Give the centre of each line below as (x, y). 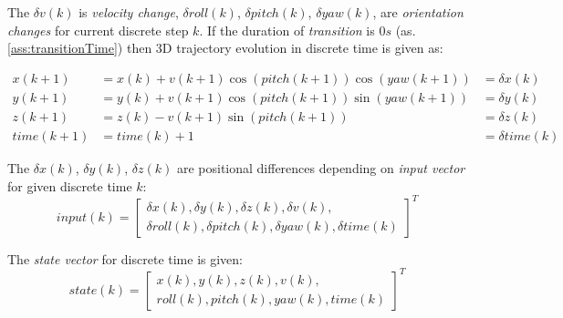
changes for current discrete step (98, 30)
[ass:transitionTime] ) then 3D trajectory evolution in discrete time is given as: (225, 48)
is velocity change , (129, 12)
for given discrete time (70, 185)
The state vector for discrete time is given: (125, 258)
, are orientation (418, 12)
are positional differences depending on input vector (321, 167)
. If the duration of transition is (287, 30)
